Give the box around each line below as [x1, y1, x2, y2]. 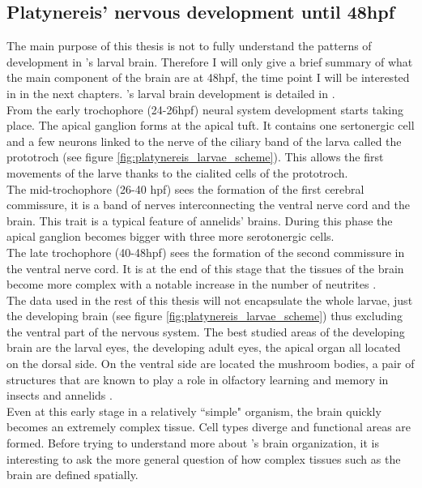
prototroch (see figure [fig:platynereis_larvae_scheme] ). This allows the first [6, 148, 384, 165]
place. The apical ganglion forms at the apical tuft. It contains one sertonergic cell [6, 117, 415, 134]
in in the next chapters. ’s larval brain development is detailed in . [6, 84, 335, 101]
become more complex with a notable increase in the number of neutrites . [6, 276, 377, 293]
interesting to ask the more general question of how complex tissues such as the [6, 450, 401, 467]
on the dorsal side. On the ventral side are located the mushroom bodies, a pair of [6, 355, 415, 372]
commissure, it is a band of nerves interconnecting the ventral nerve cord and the [6, 196, 410, 213]
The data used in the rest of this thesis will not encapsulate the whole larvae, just [6, 291, 413, 308]
